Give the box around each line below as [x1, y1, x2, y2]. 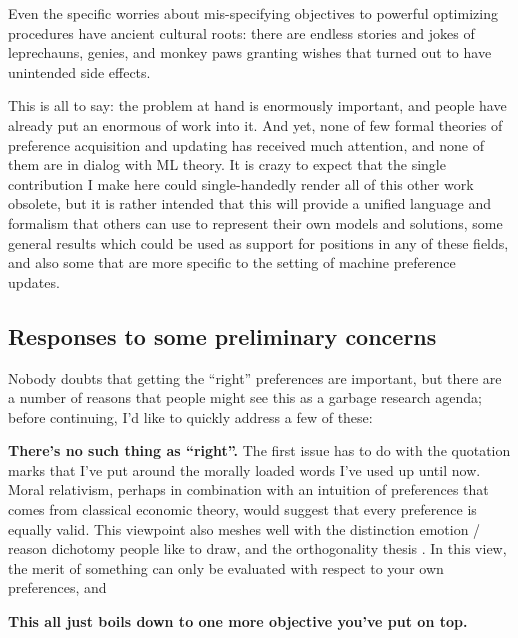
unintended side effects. [8, 61, 151, 82]
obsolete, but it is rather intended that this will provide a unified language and [8, 193, 492, 214]
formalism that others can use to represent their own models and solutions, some [8, 212, 503, 233]
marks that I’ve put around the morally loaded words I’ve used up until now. [8, 459, 481, 480]
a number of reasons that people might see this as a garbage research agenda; [8, 387, 482, 408]
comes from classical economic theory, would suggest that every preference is [8, 499, 477, 520]
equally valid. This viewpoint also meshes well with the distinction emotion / [8, 518, 481, 539]
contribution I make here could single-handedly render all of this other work [8, 173, 474, 194]
